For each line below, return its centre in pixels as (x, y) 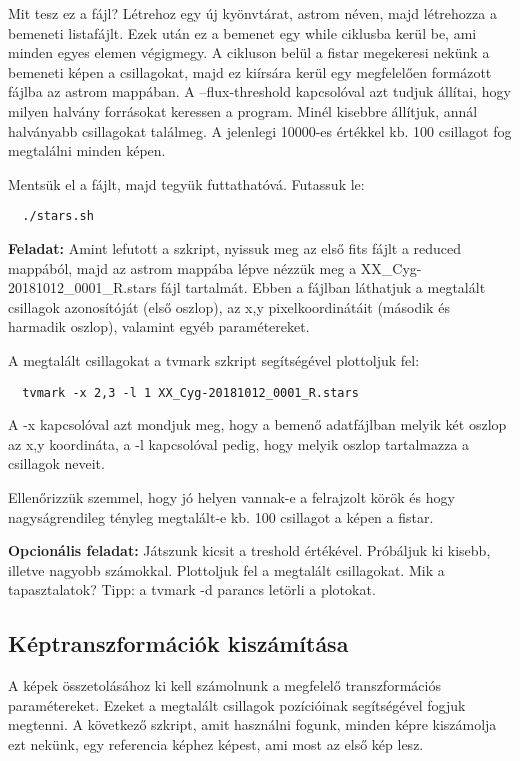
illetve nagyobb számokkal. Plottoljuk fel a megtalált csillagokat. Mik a (226, 569)
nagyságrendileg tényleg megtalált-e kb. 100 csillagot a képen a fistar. (221, 516)
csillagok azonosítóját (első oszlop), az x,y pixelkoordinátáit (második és (229, 306)
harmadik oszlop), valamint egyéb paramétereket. (159, 326)
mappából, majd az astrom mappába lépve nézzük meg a (182, 267)
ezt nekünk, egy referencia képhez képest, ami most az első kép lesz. (216, 743)
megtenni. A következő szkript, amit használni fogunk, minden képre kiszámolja (252, 724)
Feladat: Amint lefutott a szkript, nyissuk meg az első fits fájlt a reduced (235, 248)
